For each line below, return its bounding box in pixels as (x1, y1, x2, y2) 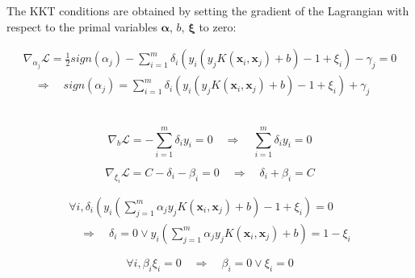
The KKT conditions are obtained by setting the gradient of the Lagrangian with (6, 2, 409, 19)
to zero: (199, 18, 237, 35)
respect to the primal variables (6, 18, 157, 35)
